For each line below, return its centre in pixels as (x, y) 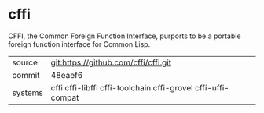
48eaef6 (67, 75)
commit (26, 75)
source (25, 62)
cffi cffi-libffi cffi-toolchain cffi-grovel (122, 87)
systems (27, 93)
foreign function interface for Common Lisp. (79, 44)
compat (65, 97)
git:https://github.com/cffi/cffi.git (111, 62)
